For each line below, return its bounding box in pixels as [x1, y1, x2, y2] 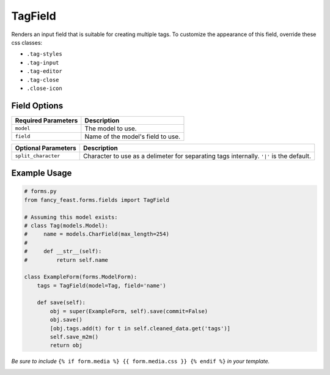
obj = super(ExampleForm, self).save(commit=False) [50, 308, 208, 314]
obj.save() [50, 316, 82, 324]
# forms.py [24, 188, 57, 195]
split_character [15, 153, 61, 159]
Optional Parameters [15, 144, 76, 152]
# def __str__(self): [24, 248, 102, 255]
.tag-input [26, 59, 59, 66]
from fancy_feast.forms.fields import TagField [24, 196, 169, 203]
